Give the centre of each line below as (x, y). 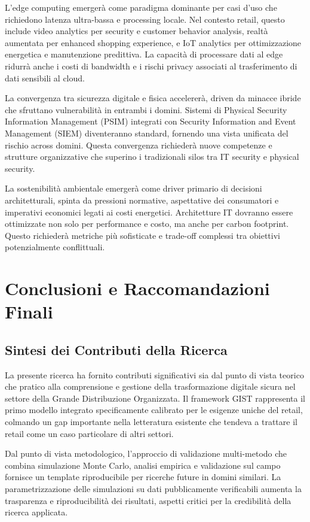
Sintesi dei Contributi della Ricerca (116, 349)
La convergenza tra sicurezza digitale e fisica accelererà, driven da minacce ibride (153, 98)
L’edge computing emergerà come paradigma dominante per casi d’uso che (141, 7)
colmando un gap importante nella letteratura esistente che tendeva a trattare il (151, 422)
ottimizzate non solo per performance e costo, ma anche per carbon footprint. (147, 224)
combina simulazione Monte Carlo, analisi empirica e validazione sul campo (143, 465)
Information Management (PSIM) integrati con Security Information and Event (151, 121)
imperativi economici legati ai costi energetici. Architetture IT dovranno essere (149, 212)
